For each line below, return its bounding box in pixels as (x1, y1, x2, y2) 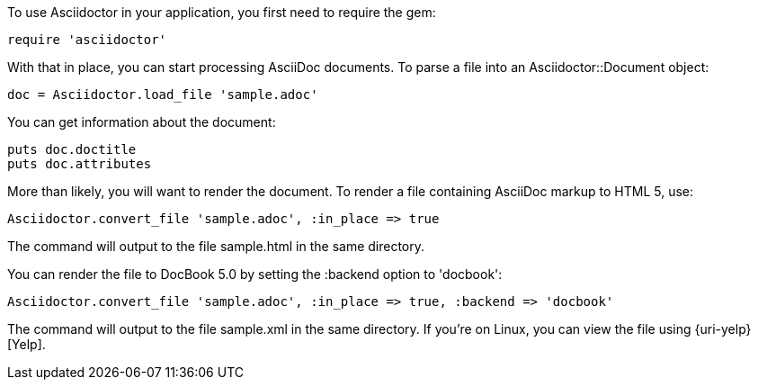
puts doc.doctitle (7, 142, 137, 157)
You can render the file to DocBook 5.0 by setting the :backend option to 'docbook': (7, 266, 503, 282)
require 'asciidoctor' (7, 32, 167, 47)
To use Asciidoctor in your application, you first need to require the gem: (7, 4, 436, 20)
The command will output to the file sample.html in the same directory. (7, 238, 425, 254)
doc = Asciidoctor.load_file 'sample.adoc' (7, 87, 318, 102)
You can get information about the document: (7, 114, 276, 130)
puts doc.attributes (7, 157, 152, 171)
